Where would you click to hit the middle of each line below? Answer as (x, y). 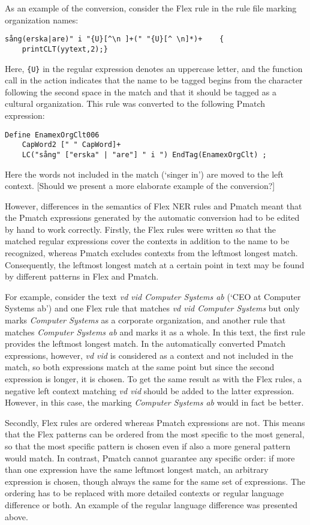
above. (16, 516)
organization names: (42, 19)
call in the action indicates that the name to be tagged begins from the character (154, 80)
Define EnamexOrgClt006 (52, 135)
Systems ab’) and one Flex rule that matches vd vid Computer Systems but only (152, 308)
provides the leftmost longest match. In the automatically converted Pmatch (145, 343)
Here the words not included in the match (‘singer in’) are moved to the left (145, 174)
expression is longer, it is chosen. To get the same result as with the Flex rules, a (154, 379)
